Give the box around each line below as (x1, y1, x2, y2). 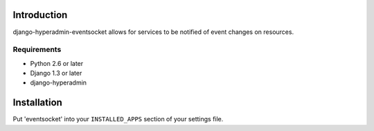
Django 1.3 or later (30, 69, 82, 78)
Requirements (12, 45, 62, 55)
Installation (12, 97, 62, 109)
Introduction (12, 9, 68, 21)
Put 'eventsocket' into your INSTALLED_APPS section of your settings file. (12, 115, 224, 123)
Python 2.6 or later (30, 59, 84, 67)
